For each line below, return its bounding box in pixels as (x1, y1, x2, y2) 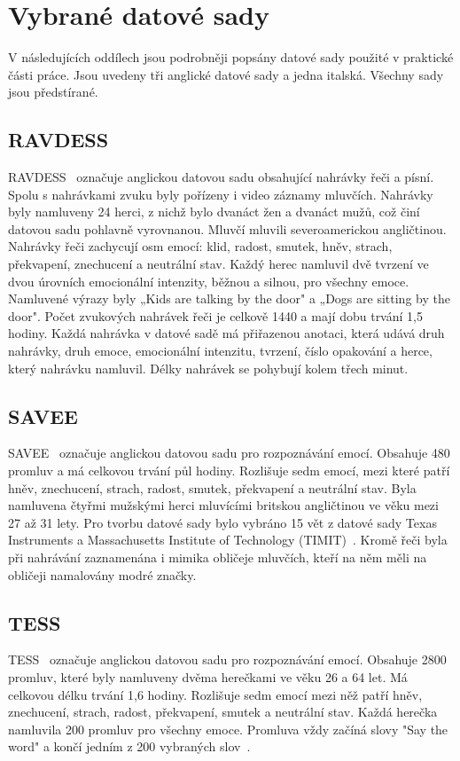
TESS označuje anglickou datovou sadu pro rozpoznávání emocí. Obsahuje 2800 (8, 650, 447, 669)
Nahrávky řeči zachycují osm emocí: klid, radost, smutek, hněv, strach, (8, 237, 393, 255)
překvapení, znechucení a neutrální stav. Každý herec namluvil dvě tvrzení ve (8, 255, 429, 273)
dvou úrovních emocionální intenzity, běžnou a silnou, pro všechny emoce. (8, 271, 409, 290)
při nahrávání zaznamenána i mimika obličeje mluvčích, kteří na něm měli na (8, 548, 427, 566)
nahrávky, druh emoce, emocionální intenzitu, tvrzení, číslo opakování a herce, (8, 341, 433, 360)
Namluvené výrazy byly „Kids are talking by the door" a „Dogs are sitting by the (8, 289, 450, 308)
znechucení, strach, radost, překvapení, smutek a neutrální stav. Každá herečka (8, 702, 438, 721)
